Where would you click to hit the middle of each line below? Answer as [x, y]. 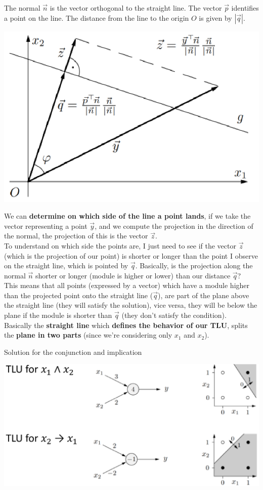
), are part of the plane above [203, 295]
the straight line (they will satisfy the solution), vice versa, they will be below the [131, 305]
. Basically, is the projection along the [194, 266]
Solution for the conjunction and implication [73, 352]
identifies [245, 8]
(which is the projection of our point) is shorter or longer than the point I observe [131, 255]
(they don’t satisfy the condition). [174, 315]
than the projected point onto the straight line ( [79, 295]
